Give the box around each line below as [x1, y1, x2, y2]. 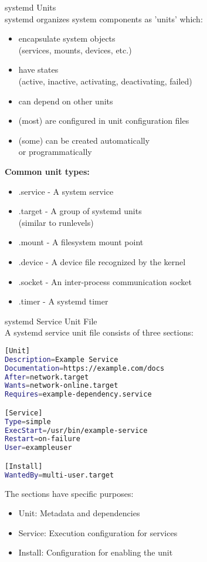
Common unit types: [5, 165, 90, 177]
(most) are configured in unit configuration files [18, 114, 189, 127]
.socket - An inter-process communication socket [18, 275, 192, 287]
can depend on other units [18, 94, 113, 107]
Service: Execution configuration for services [18, 526, 178, 539]
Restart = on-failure [5, 435, 80, 443]
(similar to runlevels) [18, 216, 94, 228]
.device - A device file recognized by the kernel [18, 255, 186, 268]
